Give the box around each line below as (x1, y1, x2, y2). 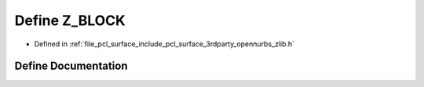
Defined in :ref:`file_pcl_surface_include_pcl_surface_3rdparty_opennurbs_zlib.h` (34, 39, 294, 49)
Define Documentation (14, 60, 128, 73)
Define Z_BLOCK (14, 12, 126, 29)
